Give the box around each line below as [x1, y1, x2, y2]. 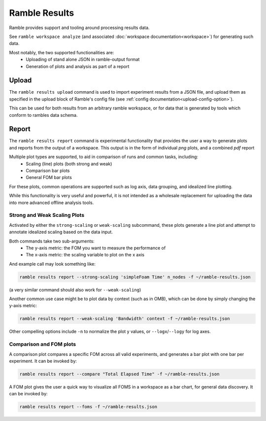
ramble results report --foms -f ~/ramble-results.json [19, 404, 158, 410]
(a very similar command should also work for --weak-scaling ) [9, 286, 141, 293]
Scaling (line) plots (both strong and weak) [26, 161, 112, 167]
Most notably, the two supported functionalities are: [9, 49, 114, 55]
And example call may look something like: [9, 261, 96, 267]
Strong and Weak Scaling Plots [9, 212, 85, 219]
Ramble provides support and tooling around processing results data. [9, 25, 150, 31]
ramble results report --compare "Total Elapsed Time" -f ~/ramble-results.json [19, 371, 220, 377]
